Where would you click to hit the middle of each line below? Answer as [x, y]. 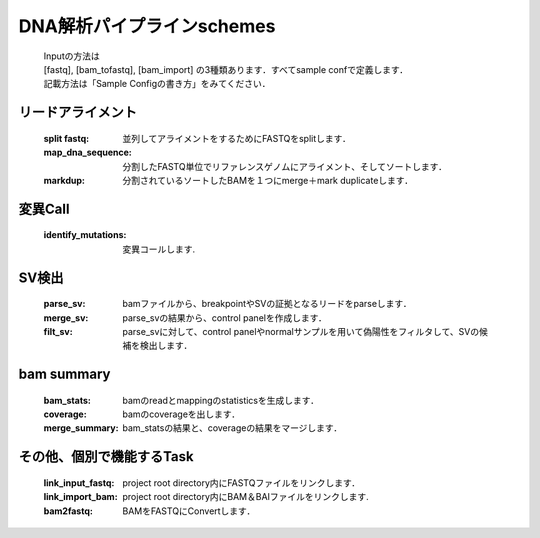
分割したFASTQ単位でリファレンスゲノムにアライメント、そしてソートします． [284, 166]
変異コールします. [159, 249]
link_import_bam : [81, 497]
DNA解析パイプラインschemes [147, 26]
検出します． [166, 346]
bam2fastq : [68, 511]
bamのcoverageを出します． [181, 414]
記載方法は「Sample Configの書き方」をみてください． [157, 84]
